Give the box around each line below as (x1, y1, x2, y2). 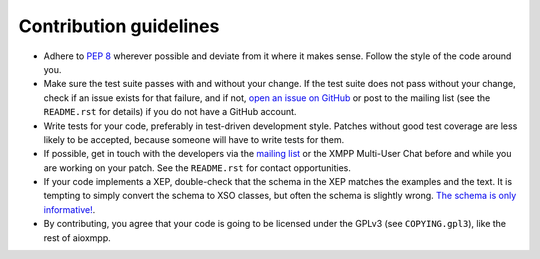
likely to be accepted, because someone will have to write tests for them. (43, 133, 345, 145)
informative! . (43, 203, 96, 215)
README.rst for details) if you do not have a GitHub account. (43, 106, 297, 118)
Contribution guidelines (18, 15, 220, 37)
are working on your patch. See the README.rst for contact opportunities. (43, 161, 352, 174)
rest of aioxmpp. (43, 231, 112, 244)
